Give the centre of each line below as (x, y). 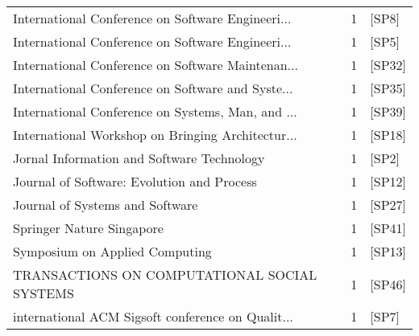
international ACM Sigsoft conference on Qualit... (153, 316)
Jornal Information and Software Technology (139, 158)
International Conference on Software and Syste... (153, 88)
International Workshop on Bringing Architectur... (155, 135)
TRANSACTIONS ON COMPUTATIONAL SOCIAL (165, 275)
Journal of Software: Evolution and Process (135, 181)
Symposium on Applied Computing (112, 251)
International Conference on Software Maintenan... (156, 65)
